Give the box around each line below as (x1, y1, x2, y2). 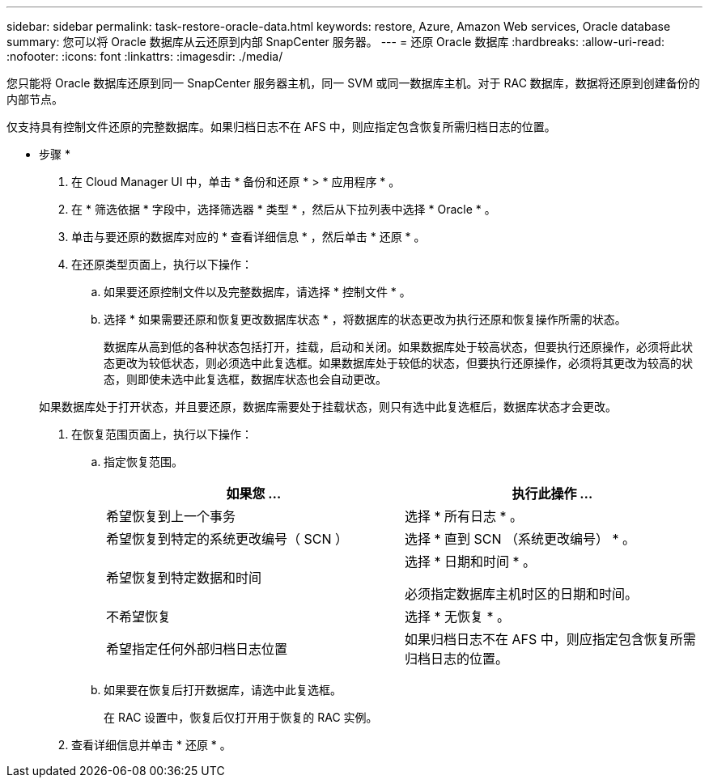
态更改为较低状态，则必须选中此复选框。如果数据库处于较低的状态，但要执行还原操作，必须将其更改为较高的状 (104, 356, 693, 370)
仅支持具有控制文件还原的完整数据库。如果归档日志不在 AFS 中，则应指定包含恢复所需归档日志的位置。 (6, 120, 556, 133)
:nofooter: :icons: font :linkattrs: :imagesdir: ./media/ (6, 49, 283, 63)
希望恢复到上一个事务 (106, 508, 236, 524)
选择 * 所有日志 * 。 (405, 508, 524, 524)
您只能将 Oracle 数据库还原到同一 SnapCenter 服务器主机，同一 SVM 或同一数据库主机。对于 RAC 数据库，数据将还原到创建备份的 (6, 76, 700, 90)
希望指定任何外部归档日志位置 (106, 641, 288, 657)
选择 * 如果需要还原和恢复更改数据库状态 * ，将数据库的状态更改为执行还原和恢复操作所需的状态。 (104, 312, 626, 326)
